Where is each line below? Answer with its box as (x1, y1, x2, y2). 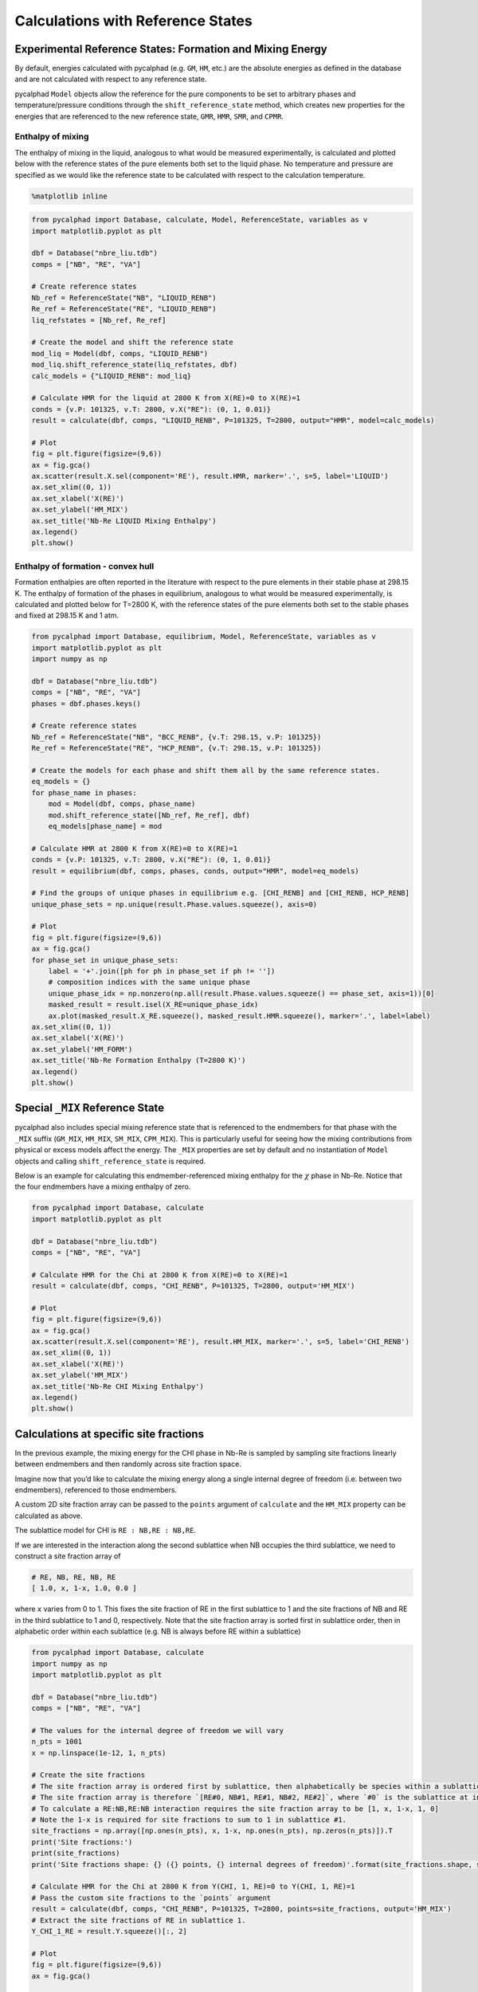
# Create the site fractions (31, 1770, 146, 1780)
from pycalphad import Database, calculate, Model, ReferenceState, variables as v (31, 215, 368, 225)
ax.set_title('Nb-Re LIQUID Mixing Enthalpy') (31, 516, 217, 525)
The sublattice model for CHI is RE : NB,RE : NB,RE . (14, 1526, 197, 1535)
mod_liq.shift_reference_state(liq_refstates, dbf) (31, 360, 238, 370)
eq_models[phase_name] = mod (48, 822, 163, 830)
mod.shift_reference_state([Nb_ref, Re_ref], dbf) (48, 810, 250, 820)
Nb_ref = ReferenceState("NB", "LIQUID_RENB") (31, 293, 217, 302)
